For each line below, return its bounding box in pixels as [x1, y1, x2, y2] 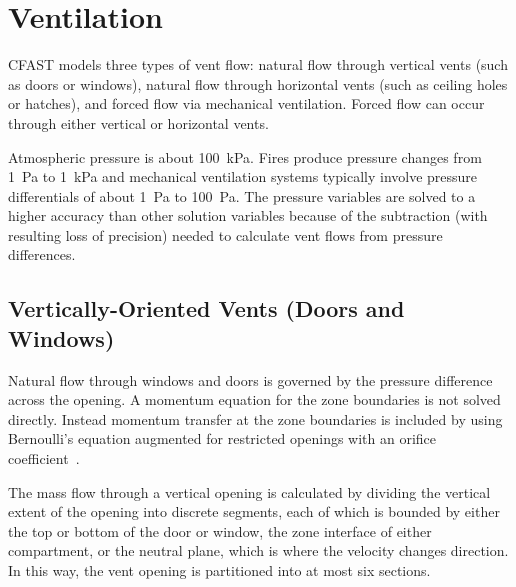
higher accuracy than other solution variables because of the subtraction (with [8, 205, 488, 226]
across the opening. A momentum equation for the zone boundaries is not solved [8, 389, 501, 410]
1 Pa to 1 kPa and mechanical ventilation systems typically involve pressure [8, 166, 478, 187]
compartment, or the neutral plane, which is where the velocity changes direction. [8, 540, 509, 561]
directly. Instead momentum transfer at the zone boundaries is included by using [8, 408, 503, 429]
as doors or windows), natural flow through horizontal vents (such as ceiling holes [8, 73, 508, 94]
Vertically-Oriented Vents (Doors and [8, 293, 405, 324]
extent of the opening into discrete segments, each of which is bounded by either [8, 501, 500, 522]
